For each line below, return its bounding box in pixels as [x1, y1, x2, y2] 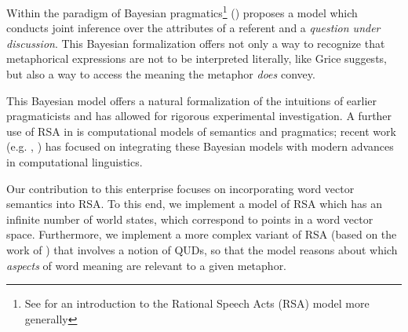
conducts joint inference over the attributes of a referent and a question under [6, 20, 381, 36]
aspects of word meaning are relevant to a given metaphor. [6, 257, 287, 273]
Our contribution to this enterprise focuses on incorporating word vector [6, 180, 355, 196]
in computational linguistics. [6, 154, 143, 170]
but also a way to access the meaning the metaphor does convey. [6, 66, 315, 82]
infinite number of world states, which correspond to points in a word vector [6, 210, 373, 227]
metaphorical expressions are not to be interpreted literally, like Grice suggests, [6, 50, 387, 67]
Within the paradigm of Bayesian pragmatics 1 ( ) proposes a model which [6, 2, 358, 20]
